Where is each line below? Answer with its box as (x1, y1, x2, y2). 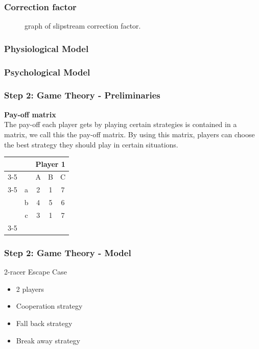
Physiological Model (4, 42, 89, 55)
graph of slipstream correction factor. (25, 20, 141, 31)
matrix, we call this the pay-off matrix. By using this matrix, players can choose (4, 129, 255, 139)
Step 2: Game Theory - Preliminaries (4, 89, 160, 102)
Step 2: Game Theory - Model (4, 246, 131, 259)
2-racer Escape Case (4, 266, 67, 277)
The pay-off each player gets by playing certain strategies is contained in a (4, 119, 237, 130)
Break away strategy (16, 335, 80, 345)
